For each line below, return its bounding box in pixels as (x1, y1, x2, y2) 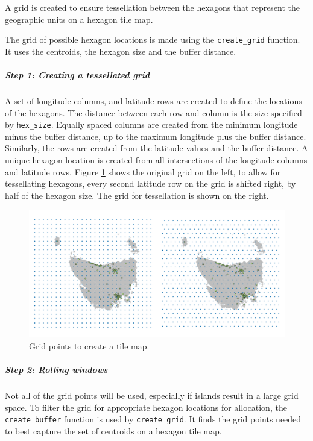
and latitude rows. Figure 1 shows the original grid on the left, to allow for (5, 165, 281, 178)
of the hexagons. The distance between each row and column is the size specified (5, 106, 302, 119)
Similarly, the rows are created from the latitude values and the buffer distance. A (5, 142, 308, 154)
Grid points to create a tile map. (29, 340, 150, 352)
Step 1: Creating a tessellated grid (5, 69, 150, 81)
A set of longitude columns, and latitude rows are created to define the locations (5, 95, 302, 107)
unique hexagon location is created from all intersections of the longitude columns (5, 154, 308, 166)
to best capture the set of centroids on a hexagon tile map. (5, 425, 222, 437)
